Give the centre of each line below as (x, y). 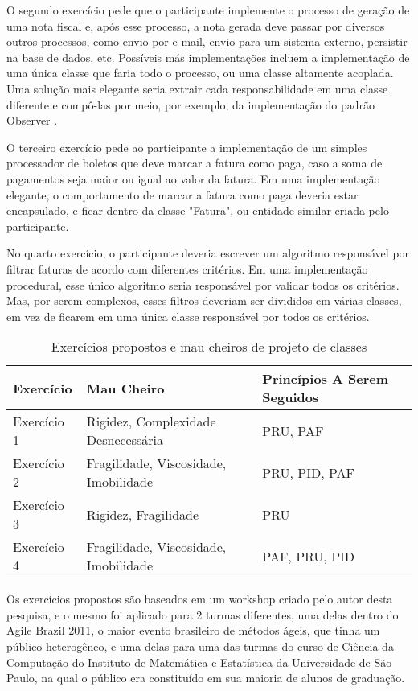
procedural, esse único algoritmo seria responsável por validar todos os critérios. (203, 284)
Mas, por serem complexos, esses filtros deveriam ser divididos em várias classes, (204, 300)
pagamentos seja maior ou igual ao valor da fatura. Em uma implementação (193, 178)
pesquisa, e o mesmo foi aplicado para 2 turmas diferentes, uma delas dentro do (203, 614)
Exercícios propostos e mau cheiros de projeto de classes (209, 347)
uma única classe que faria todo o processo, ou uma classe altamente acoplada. (200, 73)
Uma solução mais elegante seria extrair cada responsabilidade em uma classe (197, 88)
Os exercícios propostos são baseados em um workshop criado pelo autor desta (200, 599)
